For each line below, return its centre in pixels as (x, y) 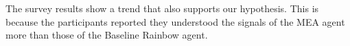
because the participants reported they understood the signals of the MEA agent (175, 21)
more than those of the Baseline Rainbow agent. (107, 35)
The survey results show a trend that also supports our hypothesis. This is (162, 8)
